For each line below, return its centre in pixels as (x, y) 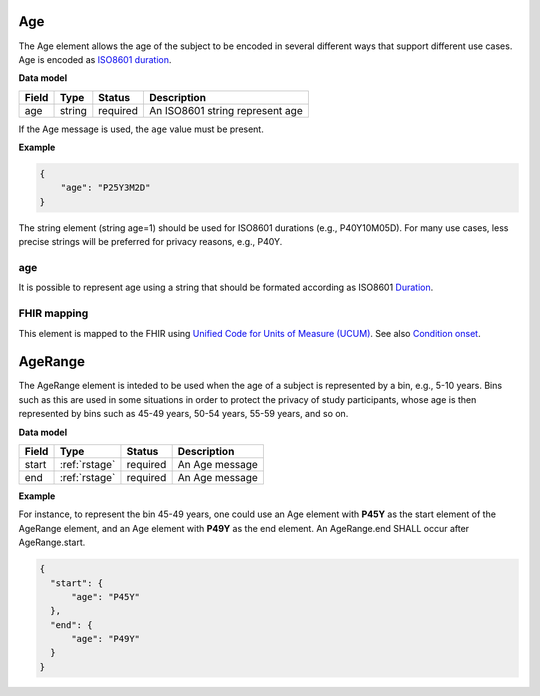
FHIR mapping (53, 313)
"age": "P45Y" (105, 596)
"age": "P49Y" (105, 639)
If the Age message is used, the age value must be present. (141, 129)
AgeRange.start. (52, 542)
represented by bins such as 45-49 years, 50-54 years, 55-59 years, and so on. (183, 414)
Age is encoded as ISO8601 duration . (95, 59)
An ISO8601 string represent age (226, 110)
